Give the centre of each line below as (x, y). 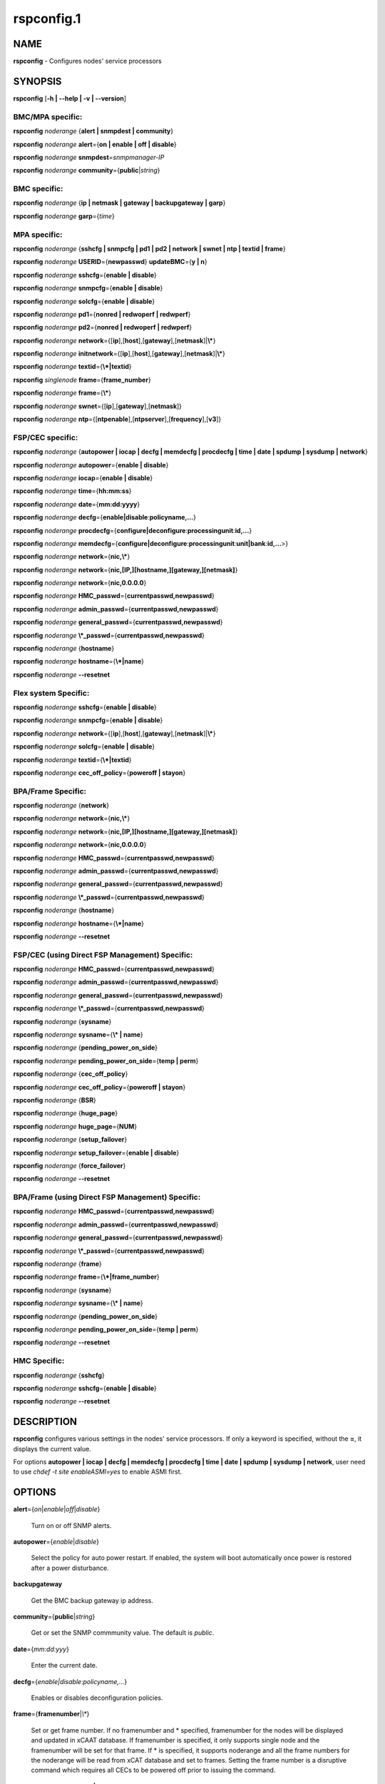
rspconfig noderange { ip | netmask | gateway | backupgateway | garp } (119, 203)
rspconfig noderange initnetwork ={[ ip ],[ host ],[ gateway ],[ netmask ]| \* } (119, 354)
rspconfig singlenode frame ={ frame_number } (82, 380)
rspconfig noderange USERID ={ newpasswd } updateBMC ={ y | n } (111, 262)
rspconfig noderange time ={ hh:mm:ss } (72, 491)
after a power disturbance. (70, 1568)
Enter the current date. (64, 1666)
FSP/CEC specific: (46, 437)
